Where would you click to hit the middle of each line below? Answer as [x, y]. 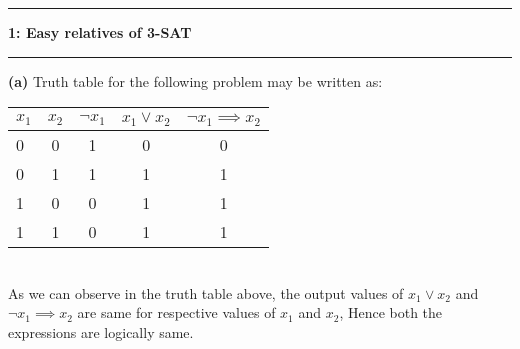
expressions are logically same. [101, 331]
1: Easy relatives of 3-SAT [100, 32]
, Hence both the [391, 312]
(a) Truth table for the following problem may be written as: [195, 80]
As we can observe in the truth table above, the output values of [206, 292]
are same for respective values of [176, 312]
